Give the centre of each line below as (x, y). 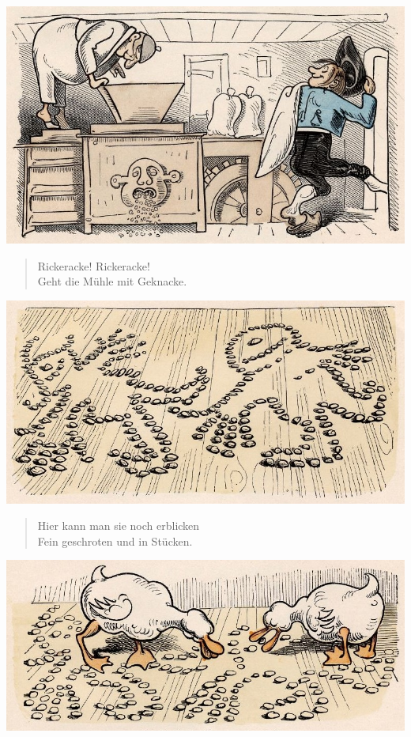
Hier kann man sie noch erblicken (119, 525)
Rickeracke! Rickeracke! (94, 265)
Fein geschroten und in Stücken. (115, 540)
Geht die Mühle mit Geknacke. (112, 281)
